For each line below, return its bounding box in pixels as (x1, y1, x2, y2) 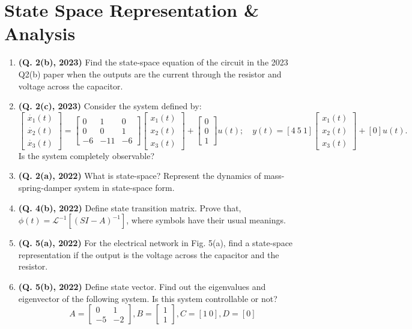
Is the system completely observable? (18, 149, 155, 161)
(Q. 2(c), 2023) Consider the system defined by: (18, 100, 202, 112)
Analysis (4, 21, 76, 46)
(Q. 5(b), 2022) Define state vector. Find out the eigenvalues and (18, 280, 266, 292)
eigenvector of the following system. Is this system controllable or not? (18, 292, 277, 304)
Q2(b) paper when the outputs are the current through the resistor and (18, 67, 282, 80)
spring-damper (18, 181, 72, 193)
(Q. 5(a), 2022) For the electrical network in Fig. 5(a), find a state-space (18, 237, 293, 249)
